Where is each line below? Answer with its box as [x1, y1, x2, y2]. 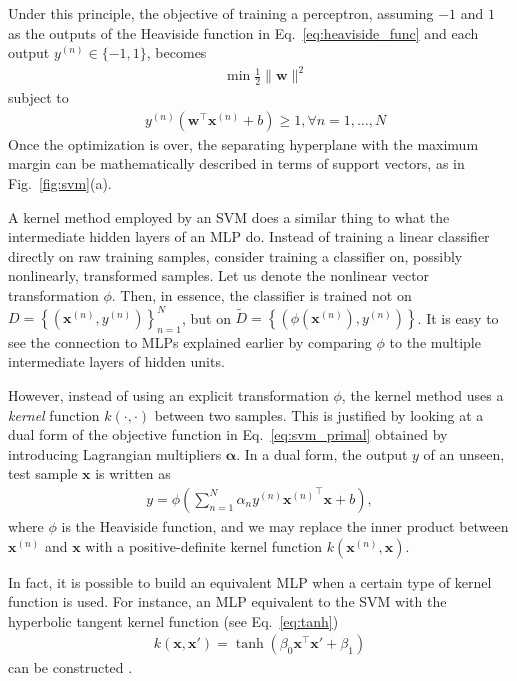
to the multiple [389, 331, 481, 352]
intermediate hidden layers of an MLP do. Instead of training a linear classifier [8, 226, 490, 247]
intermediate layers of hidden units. [8, 351, 225, 372]
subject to [8, 87, 69, 108]
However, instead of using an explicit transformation [8, 385, 329, 405]
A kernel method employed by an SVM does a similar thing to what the [8, 206, 450, 227]
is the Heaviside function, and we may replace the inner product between [61, 516, 509, 536]
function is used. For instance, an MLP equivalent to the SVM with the [8, 591, 447, 612]
